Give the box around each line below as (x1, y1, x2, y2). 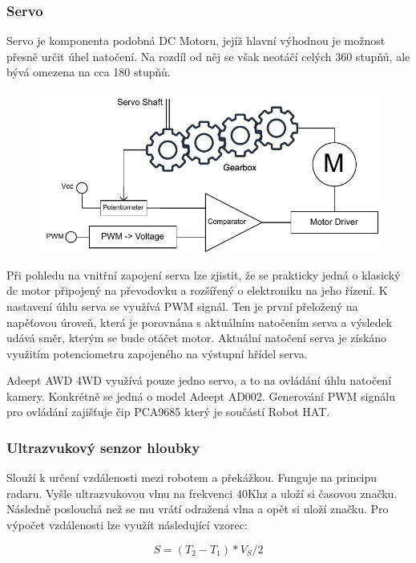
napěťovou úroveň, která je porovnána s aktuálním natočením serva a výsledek (6, 313, 393, 330)
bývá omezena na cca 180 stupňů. (6, 63, 171, 80)
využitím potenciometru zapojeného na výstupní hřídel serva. (6, 345, 308, 361)
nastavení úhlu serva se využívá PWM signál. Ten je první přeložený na (6, 297, 358, 314)
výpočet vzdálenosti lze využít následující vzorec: (6, 516, 248, 533)
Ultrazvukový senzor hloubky (6, 438, 200, 457)
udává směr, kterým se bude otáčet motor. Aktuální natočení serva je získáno (6, 329, 387, 346)
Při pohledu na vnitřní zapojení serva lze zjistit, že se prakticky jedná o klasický (6, 266, 401, 283)
